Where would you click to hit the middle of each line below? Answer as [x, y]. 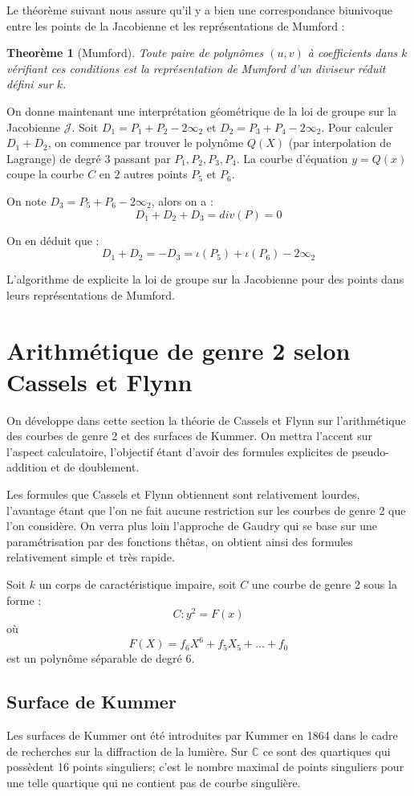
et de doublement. [95, 467]
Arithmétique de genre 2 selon [179, 350]
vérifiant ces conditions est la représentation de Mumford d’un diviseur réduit [196, 68]
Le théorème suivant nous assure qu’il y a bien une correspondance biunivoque [200, 10]
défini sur [30, 84]
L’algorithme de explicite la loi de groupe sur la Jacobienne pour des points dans [205, 279]
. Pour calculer [357, 127]
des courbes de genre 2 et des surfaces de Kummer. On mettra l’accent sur [190, 436]
